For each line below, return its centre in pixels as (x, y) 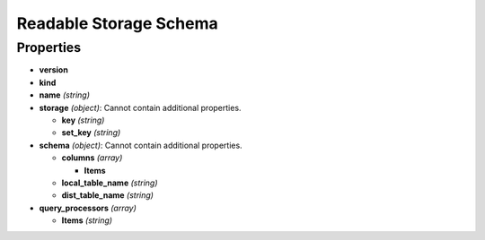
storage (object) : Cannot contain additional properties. (140, 107)
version (54, 70)
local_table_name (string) (110, 183)
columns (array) (92, 158)
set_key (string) (91, 133)
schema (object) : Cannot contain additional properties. (141, 145)
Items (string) (87, 220)
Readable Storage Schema (118, 23)
